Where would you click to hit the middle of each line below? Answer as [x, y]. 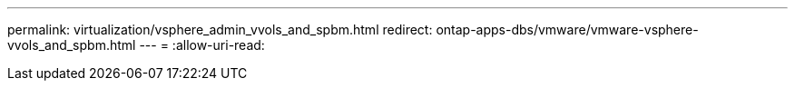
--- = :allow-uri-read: [202, 45]
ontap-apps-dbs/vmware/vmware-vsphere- [567, 29]
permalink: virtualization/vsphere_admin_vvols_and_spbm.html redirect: [220, 29]
